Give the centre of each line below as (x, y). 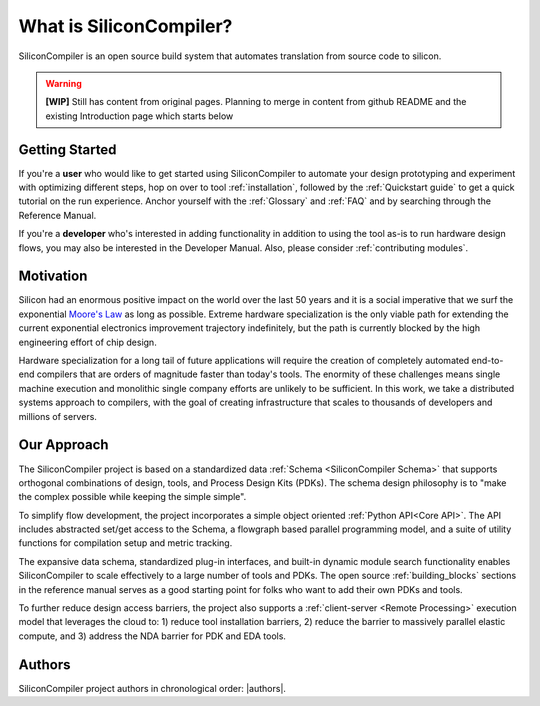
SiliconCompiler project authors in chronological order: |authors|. (152, 688)
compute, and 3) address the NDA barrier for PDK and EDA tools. (152, 636)
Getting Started (67, 149)
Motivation (53, 276)
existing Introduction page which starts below (139, 116)
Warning (63, 83)
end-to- (487, 361)
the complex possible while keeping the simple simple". (132, 497)
